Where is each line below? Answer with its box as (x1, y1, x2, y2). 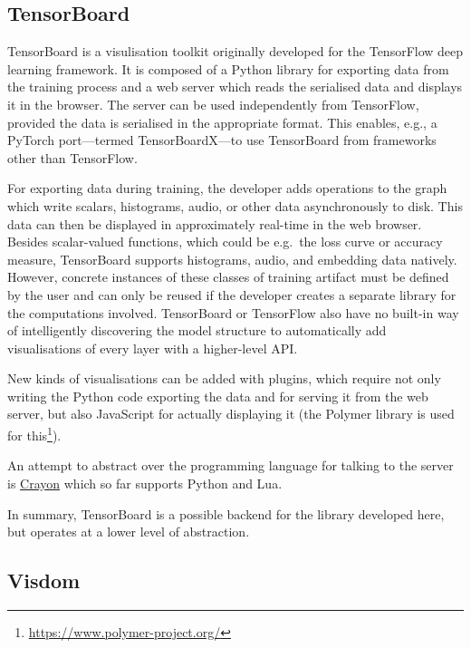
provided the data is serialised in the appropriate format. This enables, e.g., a (7, 112, 437, 131)
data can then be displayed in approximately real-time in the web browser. (7, 214, 422, 233)
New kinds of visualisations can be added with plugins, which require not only (7, 369, 441, 388)
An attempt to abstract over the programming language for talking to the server (7, 456, 454, 475)
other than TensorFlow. (7, 148, 138, 167)
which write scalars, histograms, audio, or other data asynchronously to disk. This (7, 196, 463, 215)
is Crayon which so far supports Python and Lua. (7, 473, 283, 492)
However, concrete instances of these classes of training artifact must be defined (7, 267, 449, 286)
